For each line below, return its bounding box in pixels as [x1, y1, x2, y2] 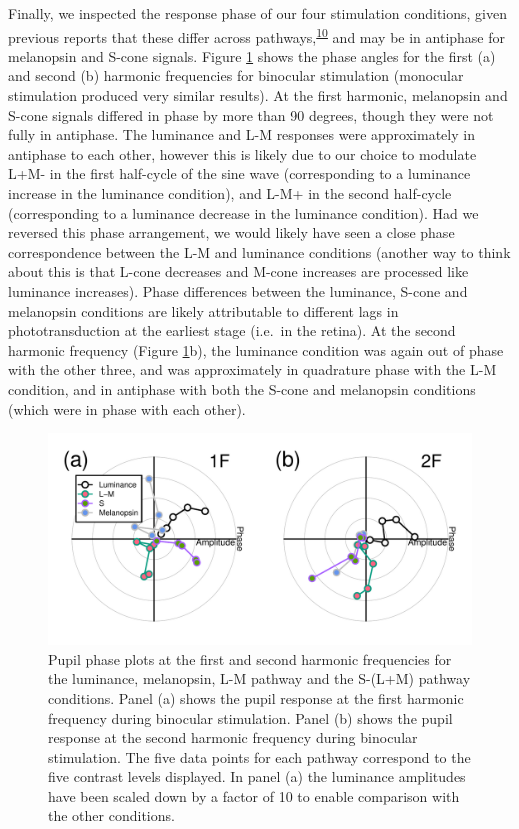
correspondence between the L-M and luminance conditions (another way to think [8, 241, 511, 262]
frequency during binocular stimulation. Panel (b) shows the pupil [48, 707, 453, 728]
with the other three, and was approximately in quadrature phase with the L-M [8, 359, 497, 380]
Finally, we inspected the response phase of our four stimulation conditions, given [8, 3, 507, 23]
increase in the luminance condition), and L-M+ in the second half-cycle [8, 183, 452, 203]
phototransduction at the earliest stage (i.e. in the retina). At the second [8, 320, 456, 341]
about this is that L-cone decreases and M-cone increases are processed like [8, 261, 469, 282]
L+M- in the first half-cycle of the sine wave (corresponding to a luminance [8, 163, 471, 184]
